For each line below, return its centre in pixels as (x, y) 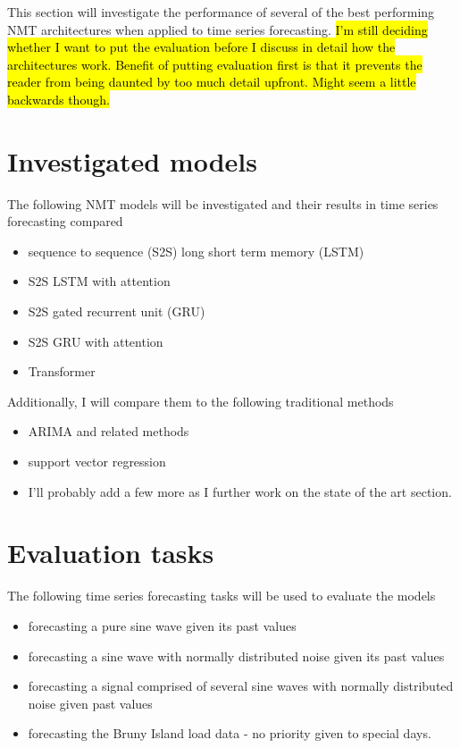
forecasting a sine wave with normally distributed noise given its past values (236, 656)
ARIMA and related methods (109, 431)
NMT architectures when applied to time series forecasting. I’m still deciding (217, 29)
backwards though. (59, 99)
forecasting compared (65, 221)
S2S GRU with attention (96, 341)
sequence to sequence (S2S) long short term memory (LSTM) (196, 251)
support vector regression (97, 462)
